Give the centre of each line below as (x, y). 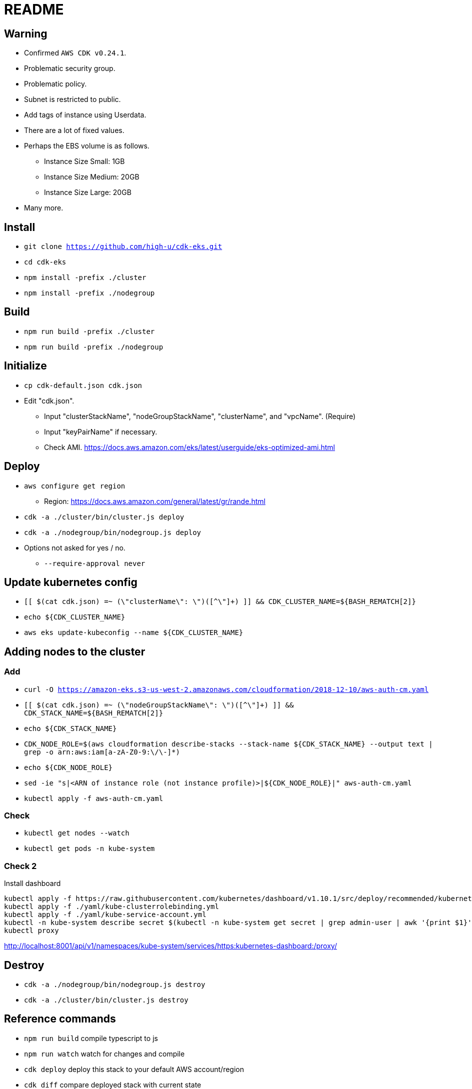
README (34, 9)
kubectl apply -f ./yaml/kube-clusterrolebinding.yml (111, 907)
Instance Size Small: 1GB (84, 161)
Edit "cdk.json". (49, 400)
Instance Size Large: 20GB (88, 192)
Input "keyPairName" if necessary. (101, 431)
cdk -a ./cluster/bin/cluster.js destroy (106, 1000)
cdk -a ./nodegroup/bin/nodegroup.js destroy (115, 984)
